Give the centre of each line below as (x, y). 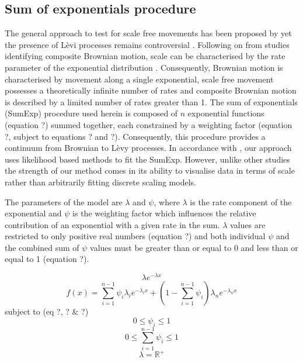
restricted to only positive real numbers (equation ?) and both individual (135, 236)
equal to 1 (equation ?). (47, 259)
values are (248, 224)
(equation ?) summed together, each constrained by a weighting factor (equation (149, 124)
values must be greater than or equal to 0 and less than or (194, 247)
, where (167, 201)
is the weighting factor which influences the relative (164, 213)
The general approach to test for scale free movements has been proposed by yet (148, 33)
